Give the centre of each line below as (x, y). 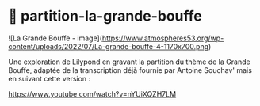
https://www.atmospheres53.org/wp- (163, 38)
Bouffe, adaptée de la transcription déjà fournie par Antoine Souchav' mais (130, 70)
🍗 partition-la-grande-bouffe (105, 16)
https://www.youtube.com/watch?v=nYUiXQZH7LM (92, 93)
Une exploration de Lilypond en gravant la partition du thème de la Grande (130, 62)
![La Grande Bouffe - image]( (55, 38)
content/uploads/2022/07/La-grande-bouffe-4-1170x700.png (108, 46)
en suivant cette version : (50, 78)
